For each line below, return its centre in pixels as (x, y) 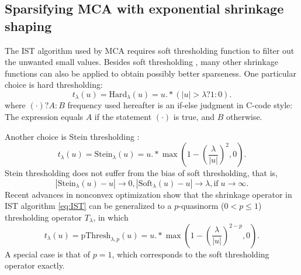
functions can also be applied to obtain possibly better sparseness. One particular (150, 73)
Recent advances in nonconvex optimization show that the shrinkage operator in (148, 194)
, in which (111, 217)
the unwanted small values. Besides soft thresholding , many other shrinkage (141, 62)
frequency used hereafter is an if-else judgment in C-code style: (180, 105)
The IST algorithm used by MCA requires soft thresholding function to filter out (150, 50)
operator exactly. (35, 265)
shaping (28, 25)
